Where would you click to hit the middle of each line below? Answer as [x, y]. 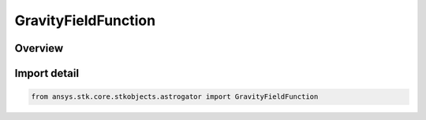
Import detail [47, 73]
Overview [39, 48]
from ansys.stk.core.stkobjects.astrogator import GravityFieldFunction [175, 97]
